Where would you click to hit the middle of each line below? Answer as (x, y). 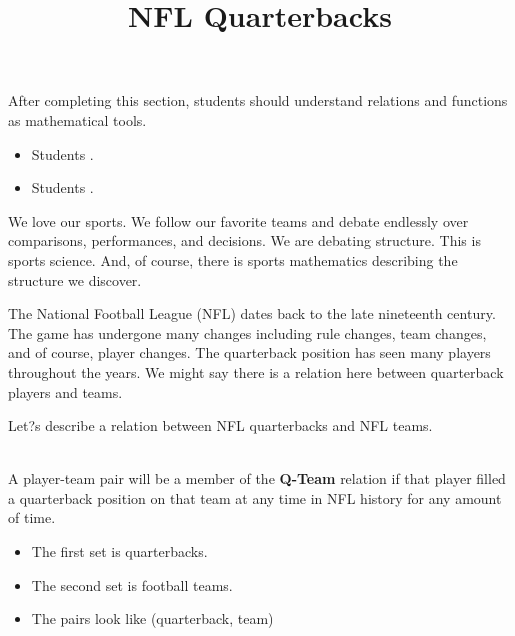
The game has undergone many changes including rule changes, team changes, (247, 332)
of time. (32, 517)
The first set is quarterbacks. (119, 551)
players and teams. (65, 391)
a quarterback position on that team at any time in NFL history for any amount (255, 497)
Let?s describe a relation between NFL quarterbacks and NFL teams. (220, 425)
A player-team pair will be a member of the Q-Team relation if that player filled (257, 478)
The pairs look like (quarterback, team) (152, 618)
